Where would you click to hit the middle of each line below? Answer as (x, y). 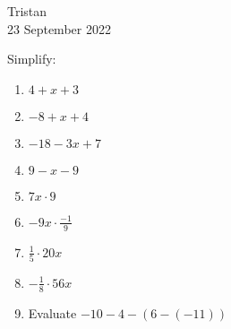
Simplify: (32, 59)
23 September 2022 (59, 28)
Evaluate (52, 312)
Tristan (27, 11)
